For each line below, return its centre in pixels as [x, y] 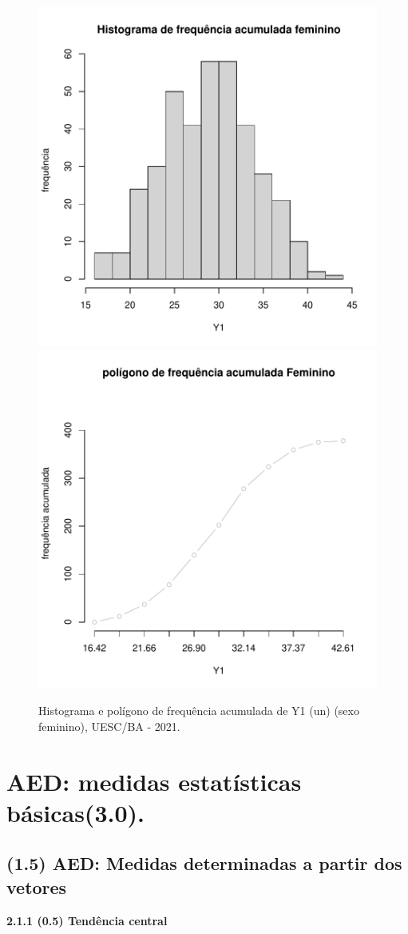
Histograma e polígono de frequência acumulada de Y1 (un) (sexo [199, 710]
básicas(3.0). [75, 812]
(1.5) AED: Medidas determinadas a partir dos [204, 863]
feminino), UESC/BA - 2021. [109, 726]
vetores [37, 886]
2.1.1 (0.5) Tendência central [87, 920]
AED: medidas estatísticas [154, 781]
